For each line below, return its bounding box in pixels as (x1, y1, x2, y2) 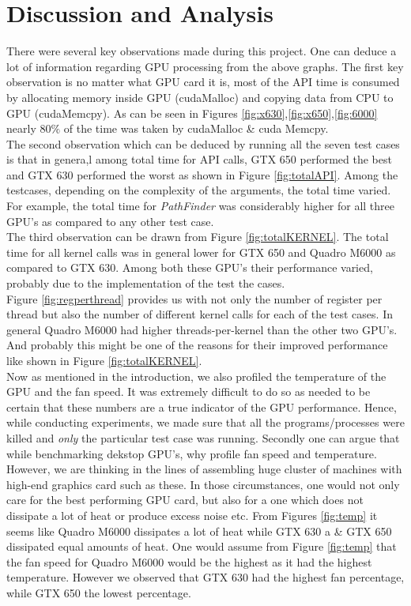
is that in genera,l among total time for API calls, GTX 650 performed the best (6, 151, 392, 167)
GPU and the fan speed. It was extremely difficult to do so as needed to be (6, 383, 371, 400)
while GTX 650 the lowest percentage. (6, 584, 191, 600)
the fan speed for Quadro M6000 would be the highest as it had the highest (6, 553, 372, 570)
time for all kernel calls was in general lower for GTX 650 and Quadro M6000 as (6, 243, 396, 260)
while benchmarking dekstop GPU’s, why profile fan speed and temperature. (6, 445, 377, 461)
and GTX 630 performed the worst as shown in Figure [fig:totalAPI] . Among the (6, 166, 398, 183)
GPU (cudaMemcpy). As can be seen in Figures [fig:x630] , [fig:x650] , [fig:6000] (6, 104, 378, 121)
